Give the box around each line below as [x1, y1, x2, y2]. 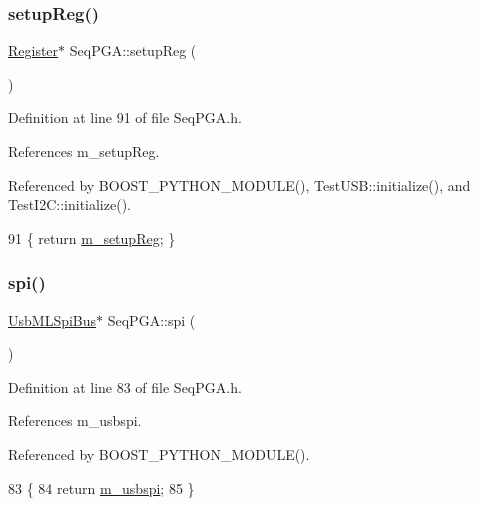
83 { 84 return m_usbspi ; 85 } [8, 477, 195, 498]
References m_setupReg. [8, 141, 160, 161]
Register [8, 40, 59, 61]
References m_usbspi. [8, 410, 142, 431]
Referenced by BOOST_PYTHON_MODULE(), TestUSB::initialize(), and [8, 174, 471, 195]
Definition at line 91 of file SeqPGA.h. [8, 107, 242, 128]
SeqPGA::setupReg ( [69, 40, 197, 61]
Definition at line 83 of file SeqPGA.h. [8, 376, 242, 397]
